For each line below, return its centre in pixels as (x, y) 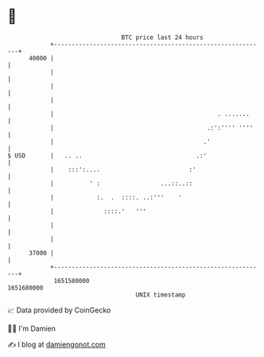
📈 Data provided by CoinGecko (59, 310)
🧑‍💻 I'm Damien (32, 328)
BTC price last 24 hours (162, 37)
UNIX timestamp (161, 295)
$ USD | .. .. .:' (107, 155)
